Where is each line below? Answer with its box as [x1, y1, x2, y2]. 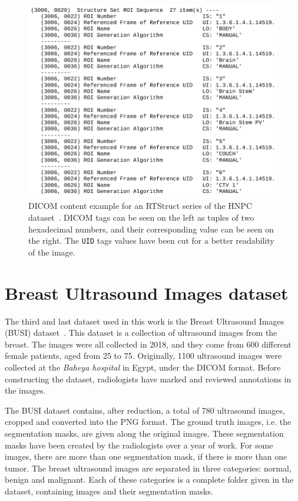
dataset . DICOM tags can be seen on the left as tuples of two [28, 211, 254, 224]
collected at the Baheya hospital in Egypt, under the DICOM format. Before [5, 361, 281, 373]
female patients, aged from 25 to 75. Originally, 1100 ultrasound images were [5, 349, 282, 362]
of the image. [28, 245, 75, 258]
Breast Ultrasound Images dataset [5, 280, 289, 304]
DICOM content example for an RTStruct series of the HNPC [28, 199, 253, 212]
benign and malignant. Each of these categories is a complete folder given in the [5, 473, 294, 486]
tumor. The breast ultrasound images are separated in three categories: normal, [5, 461, 292, 474]
